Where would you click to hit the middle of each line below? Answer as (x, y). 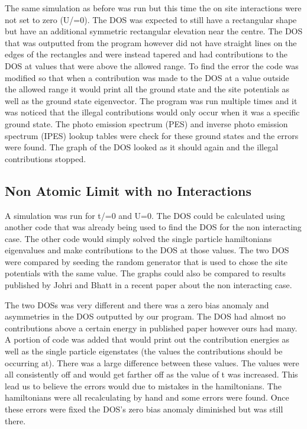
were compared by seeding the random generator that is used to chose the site (146, 261)
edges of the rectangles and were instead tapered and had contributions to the (146, 54)
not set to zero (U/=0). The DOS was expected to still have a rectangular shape (151, 19)
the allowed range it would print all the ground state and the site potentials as (147, 89)
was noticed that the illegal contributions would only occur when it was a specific (152, 112)
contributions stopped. (46, 158)
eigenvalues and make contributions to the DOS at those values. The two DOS (147, 250)
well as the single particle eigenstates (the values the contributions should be (144, 351)
